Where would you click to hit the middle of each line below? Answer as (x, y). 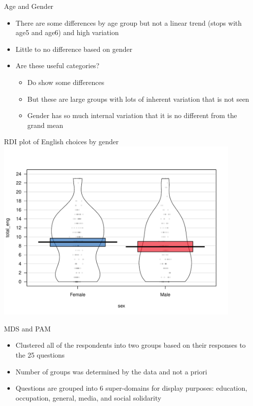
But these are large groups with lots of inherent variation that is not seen (138, 99)
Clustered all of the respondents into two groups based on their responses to (131, 345)
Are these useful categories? (57, 65)
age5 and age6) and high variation (67, 32)
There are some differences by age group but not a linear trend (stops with (129, 22)
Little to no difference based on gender (74, 49)
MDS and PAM (27, 328)
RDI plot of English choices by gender (61, 142)
